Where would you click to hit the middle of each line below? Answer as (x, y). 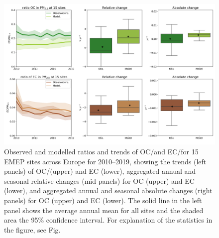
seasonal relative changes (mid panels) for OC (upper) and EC (99, 180)
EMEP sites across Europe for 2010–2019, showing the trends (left (105, 161)
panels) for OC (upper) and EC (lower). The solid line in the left (103, 200)
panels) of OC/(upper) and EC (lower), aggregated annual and (100, 171)
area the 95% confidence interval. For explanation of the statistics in (108, 220)
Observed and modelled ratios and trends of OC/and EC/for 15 (101, 151)
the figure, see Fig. (32, 229)
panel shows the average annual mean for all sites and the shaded (104, 210)
